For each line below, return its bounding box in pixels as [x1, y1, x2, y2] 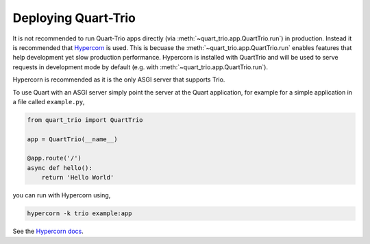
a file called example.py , [12, 97, 85, 106]
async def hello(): [27, 164, 92, 171]
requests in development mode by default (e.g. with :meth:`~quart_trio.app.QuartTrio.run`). [12, 62, 269, 71]
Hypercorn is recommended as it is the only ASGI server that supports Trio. [12, 75, 225, 84]
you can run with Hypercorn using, [12, 191, 111, 199]
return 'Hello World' [41, 173, 114, 182]
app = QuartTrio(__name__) [27, 135, 118, 143]
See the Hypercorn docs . [12, 227, 84, 236]
